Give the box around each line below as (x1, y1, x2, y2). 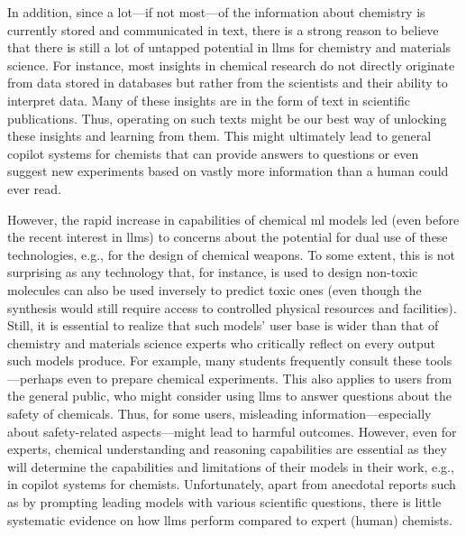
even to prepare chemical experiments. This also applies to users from (67, 368, 452, 387)
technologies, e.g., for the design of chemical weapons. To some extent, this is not (7, 245, 456, 263)
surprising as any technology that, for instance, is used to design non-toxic (7, 263, 418, 282)
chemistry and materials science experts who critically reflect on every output (7, 333, 435, 352)
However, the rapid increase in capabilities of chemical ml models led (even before (7, 209, 460, 228)
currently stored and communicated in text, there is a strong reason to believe (7, 20, 439, 39)
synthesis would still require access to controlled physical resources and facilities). (7, 298, 457, 317)
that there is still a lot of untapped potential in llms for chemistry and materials (7, 38, 452, 57)
